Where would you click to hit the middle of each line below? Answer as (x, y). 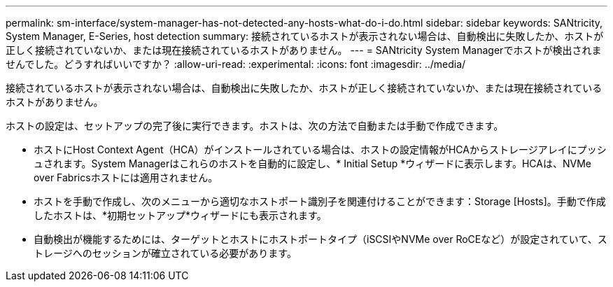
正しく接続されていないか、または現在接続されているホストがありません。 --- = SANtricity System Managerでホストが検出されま (304, 50)
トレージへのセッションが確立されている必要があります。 (165, 253)
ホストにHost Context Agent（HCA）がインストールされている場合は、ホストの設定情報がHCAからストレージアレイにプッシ (320, 149)
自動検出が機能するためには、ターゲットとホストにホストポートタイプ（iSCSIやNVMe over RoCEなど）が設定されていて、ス (320, 239)
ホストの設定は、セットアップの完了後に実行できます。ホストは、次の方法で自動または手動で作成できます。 (255, 126)
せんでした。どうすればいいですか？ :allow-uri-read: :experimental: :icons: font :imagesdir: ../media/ (236, 64)
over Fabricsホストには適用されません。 (126, 177)
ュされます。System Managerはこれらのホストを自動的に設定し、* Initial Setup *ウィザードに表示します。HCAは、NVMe (312, 163)
